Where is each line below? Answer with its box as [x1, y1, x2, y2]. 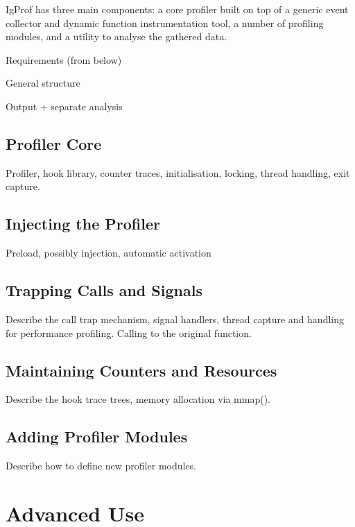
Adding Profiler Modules [6, 426, 188, 447]
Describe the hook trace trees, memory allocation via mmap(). [6, 392, 270, 406]
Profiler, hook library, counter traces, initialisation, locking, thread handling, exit [6, 165, 350, 180]
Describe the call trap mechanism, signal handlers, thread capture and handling [6, 311, 345, 326]
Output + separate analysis [6, 98, 123, 113]
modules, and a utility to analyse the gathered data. [6, 29, 227, 44]
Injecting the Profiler [6, 213, 160, 234]
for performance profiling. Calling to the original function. [6, 325, 252, 340]
